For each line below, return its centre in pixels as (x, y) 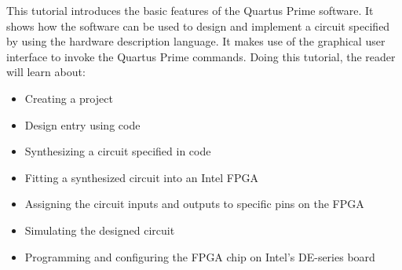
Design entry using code (82, 124)
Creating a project (69, 98)
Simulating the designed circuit (100, 230)
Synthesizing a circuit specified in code (118, 151)
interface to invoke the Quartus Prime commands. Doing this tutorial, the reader (201, 56)
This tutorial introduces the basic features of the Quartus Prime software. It (190, 10)
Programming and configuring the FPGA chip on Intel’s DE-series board (200, 256)
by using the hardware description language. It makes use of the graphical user (196, 41)
